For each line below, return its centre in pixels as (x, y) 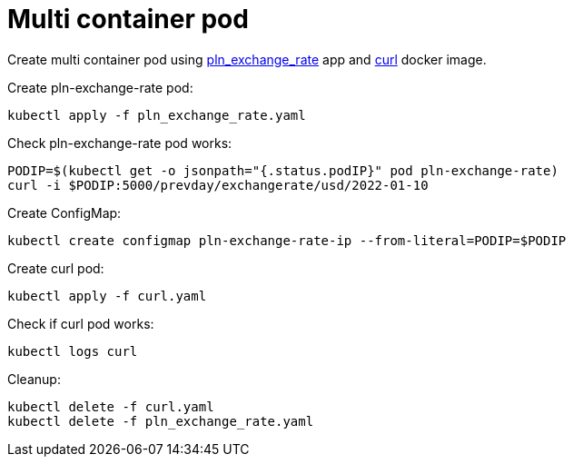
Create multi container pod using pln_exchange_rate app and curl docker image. (247, 59)
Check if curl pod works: (81, 323)
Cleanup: (34, 379)
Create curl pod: (56, 268)
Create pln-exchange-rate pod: (100, 87)
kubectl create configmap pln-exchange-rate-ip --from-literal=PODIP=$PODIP (287, 240)
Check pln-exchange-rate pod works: (120, 143)
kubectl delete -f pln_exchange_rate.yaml (161, 421)
